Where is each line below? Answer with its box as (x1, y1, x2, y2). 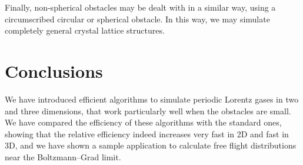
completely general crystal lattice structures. (5, 24, 165, 37)
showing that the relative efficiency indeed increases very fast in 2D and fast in (5, 127, 289, 140)
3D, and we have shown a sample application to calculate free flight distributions (5, 139, 297, 151)
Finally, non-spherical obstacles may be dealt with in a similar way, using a (5, 1, 276, 13)
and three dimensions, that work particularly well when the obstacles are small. (5, 104, 291, 117)
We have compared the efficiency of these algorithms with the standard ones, (5, 116, 282, 128)
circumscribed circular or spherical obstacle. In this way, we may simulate (5, 12, 270, 25)
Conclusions (5, 58, 103, 82)
